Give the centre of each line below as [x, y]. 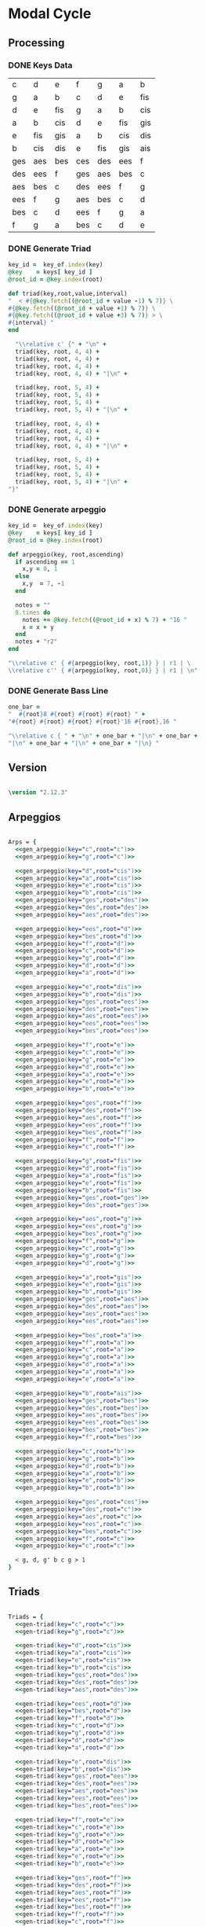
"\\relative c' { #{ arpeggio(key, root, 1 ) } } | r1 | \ [99, 664]
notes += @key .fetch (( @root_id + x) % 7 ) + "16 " [105, 620]
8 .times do [33, 612]
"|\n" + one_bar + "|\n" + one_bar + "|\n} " [83, 743]
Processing [36, 43]
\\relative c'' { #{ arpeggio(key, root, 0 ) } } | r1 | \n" [103, 670]
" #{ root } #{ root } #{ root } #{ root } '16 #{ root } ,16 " [92, 721]
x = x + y [38, 627]
